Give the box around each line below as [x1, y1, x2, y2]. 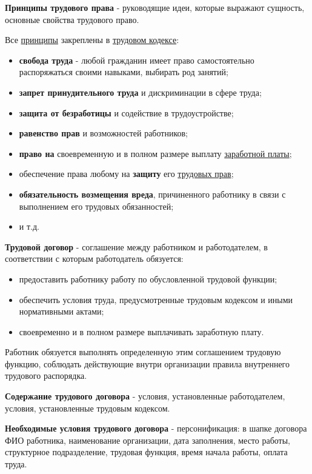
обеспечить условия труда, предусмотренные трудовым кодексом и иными [19, 293, 293, 305]
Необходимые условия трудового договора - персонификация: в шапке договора [5, 422, 307, 435]
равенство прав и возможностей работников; [19, 127, 188, 139]
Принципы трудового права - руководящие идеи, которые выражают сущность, [5, 1, 305, 13]
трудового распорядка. [5, 369, 87, 382]
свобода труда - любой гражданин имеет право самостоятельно [19, 53, 254, 66]
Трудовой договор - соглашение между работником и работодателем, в [5, 240, 268, 253]
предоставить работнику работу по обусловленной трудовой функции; [19, 272, 277, 285]
